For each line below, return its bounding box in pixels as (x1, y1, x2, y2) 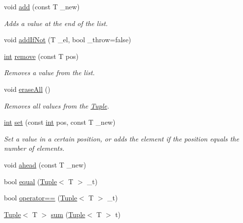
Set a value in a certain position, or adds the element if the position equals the (4, 133, 239, 143)
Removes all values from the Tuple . (4, 100, 109, 111)
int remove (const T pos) (4, 51, 79, 61)
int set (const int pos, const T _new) (4, 117, 116, 127)
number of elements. (4, 143, 65, 153)
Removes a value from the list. (4, 67, 95, 78)
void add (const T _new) (4, 1, 80, 11)
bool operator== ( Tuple (4, 193, 77, 203)
